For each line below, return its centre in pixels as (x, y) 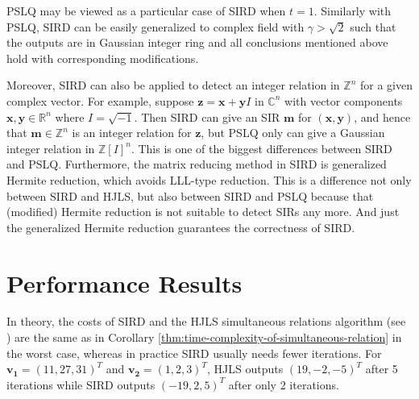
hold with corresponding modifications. (103, 58)
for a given (386, 85)
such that (373, 26)
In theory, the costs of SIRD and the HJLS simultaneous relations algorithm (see (206, 321)
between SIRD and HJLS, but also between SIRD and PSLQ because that (190, 195)
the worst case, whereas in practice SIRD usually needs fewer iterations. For (194, 353)
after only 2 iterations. (284, 384)
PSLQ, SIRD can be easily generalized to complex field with (156, 26)
